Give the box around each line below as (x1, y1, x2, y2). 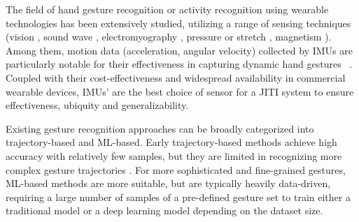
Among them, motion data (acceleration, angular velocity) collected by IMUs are (6, 43, 353, 57)
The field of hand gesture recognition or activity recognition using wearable (6, 2, 329, 16)
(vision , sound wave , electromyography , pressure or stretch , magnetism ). (6, 29, 332, 44)
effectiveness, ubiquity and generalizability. (6, 98, 189, 112)
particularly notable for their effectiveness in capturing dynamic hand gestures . (6, 57, 353, 71)
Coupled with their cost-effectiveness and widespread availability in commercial (6, 70, 346, 84)
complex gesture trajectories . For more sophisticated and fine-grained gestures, (6, 162, 346, 177)
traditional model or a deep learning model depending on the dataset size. (6, 203, 323, 218)
